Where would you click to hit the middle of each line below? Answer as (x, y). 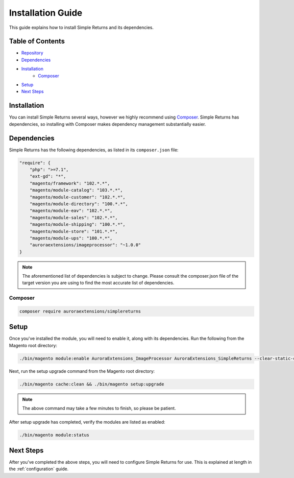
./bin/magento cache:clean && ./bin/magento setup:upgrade (92, 384)
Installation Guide (46, 13)
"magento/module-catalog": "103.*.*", (76, 190)
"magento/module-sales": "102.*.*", (73, 217)
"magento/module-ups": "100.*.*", (71, 238)
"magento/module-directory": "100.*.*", (79, 204)
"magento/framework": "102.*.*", (70, 183)
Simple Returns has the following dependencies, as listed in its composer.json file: (94, 150)
